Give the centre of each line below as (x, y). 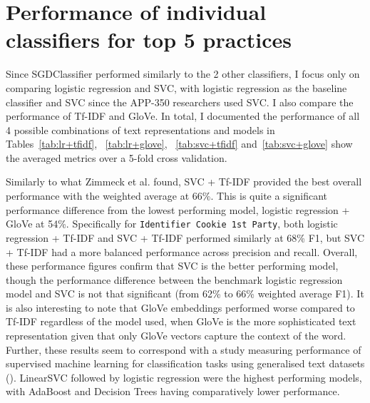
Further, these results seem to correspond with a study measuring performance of (184, 349)
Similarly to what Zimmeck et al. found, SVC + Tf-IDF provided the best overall (184, 182)
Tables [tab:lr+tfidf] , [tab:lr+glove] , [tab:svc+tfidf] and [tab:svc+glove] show (179, 144)
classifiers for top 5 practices (149, 40)
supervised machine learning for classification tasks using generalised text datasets (185, 363)
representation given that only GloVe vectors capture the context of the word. (176, 336)
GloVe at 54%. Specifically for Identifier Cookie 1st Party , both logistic (172, 224)
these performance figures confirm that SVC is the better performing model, (172, 266)
